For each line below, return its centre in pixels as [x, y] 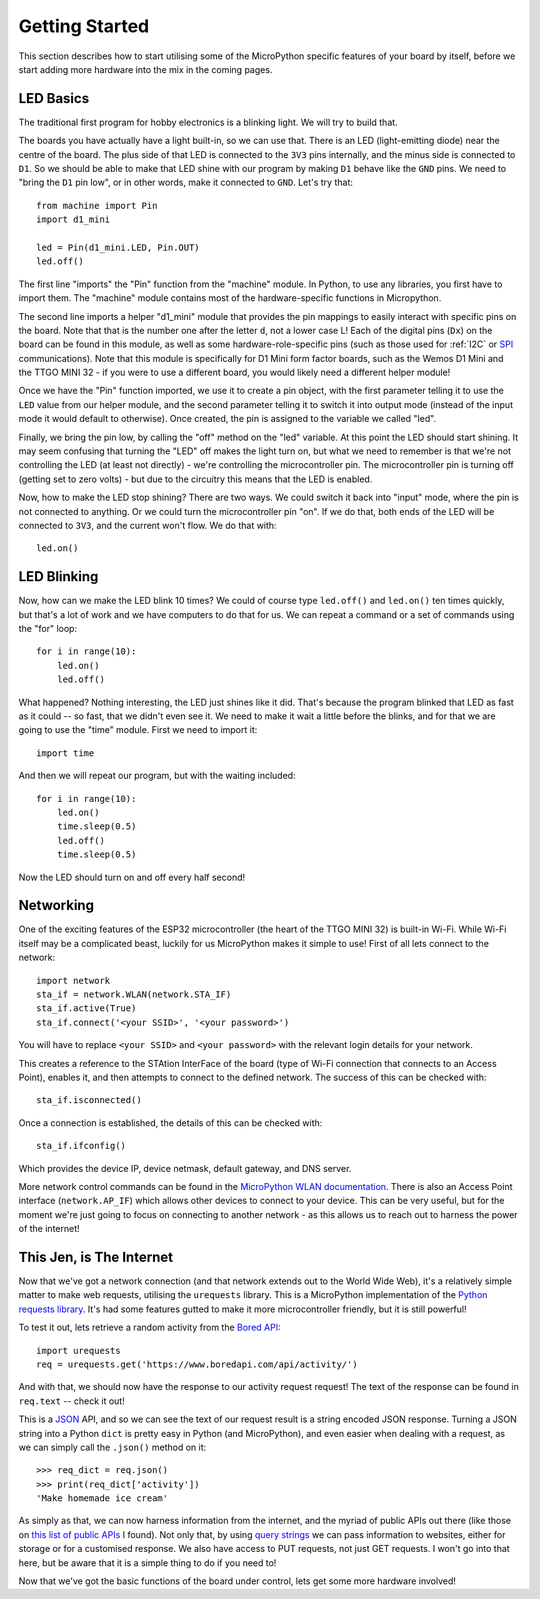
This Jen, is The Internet [96, 1256]
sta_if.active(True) [86, 1008]
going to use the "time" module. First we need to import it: [138, 730]
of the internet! [49, 1229]
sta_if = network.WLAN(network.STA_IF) [134, 994]
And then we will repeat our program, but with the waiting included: [157, 776]
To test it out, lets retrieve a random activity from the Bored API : [149, 1327]
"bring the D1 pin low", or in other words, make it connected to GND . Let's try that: [186, 182]
